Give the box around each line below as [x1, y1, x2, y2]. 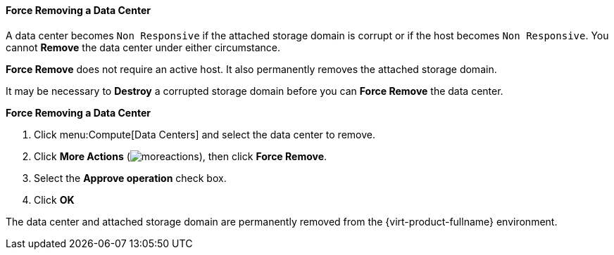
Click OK [34, 193, 75, 206]
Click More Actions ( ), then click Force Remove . [34, 150, 327, 162]
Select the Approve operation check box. [34, 171, 227, 184]
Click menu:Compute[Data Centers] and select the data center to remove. [34, 128, 375, 140]
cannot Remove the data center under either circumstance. [6, 41, 281, 53]
